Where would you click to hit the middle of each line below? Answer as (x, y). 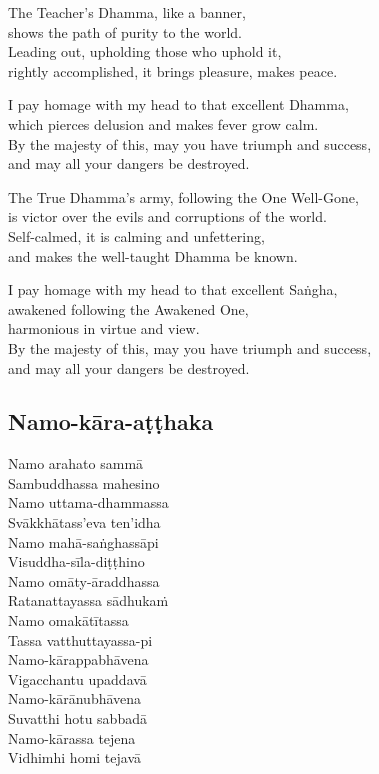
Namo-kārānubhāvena (75, 698)
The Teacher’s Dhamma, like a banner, (127, 12)
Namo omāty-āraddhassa (84, 580)
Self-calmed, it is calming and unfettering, (136, 235)
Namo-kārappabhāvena (78, 659)
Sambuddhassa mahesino (84, 482)
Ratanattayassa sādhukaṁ (88, 600)
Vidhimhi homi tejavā (75, 757)
